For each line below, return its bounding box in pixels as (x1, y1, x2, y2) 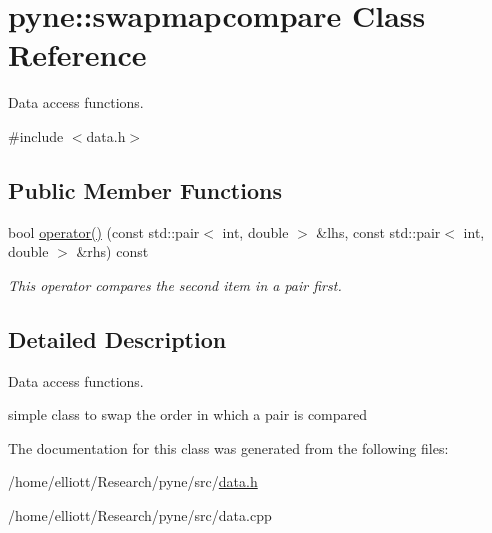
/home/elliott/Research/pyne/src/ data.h (8, 471, 258, 492)
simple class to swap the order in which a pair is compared (8, 404, 368, 425)
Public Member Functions (8, 174, 282, 205)
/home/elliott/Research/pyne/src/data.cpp (8, 505, 272, 526)
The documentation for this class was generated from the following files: (8, 437, 449, 458)
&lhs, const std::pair (316, 221, 441, 242)
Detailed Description (8, 323, 227, 354)
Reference (8, 34, 147, 75)
